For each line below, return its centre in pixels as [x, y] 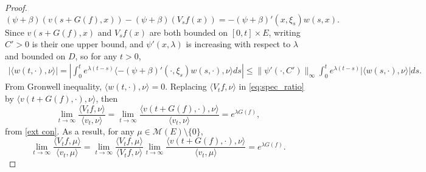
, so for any [96, 55]
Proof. [16, 7]
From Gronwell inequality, [54, 86]
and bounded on [35, 55]
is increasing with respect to [238, 44]
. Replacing [186, 86]
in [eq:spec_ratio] [271, 86]
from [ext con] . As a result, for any [70, 131]
